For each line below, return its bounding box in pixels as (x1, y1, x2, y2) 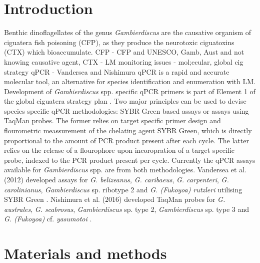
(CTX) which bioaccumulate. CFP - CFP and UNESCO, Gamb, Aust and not (4, 47, 244, 57)
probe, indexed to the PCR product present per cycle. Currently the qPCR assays (4, 154, 255, 165)
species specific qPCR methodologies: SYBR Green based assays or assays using (4, 105, 249, 116)
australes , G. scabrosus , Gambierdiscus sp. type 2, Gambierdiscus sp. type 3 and (4, 203, 249, 214)
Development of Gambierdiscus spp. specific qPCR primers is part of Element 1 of (4, 86, 255, 96)
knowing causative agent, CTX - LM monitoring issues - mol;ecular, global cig (4, 56, 243, 67)
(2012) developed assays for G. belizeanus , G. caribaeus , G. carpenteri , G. (4, 174, 229, 185)
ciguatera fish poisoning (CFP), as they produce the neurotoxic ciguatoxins (4, 37, 234, 47)
